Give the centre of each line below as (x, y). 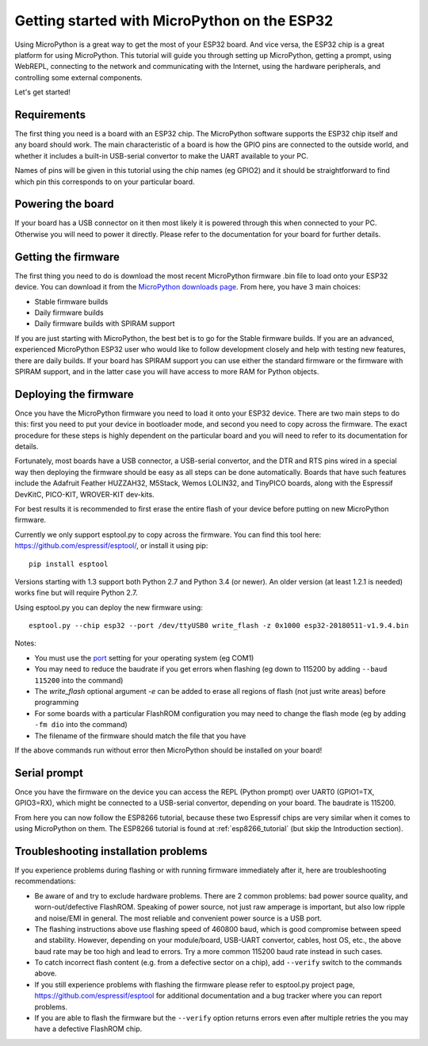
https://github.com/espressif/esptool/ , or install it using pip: (111, 546)
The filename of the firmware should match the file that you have (140, 736)
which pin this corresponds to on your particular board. (105, 182)
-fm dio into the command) (81, 725)
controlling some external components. (78, 77)
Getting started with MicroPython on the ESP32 (174, 21)
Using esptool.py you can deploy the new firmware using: (109, 607)
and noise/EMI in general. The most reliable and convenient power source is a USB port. (178, 918)
